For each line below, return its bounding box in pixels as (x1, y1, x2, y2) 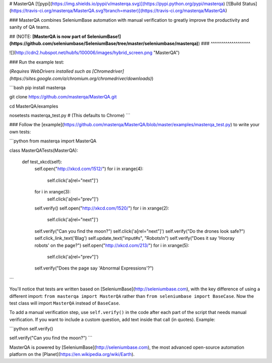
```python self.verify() (9, 326, 53, 332)
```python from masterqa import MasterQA (9, 138, 97, 144)
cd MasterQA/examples (9, 103, 58, 109)
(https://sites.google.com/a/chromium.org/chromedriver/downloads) (9, 75, 152, 81)
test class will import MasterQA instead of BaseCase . (9, 300, 120, 306)
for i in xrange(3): (34, 189, 71, 195)
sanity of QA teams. (9, 24, 50, 30)
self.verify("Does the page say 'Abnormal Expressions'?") (34, 265, 154, 271)
